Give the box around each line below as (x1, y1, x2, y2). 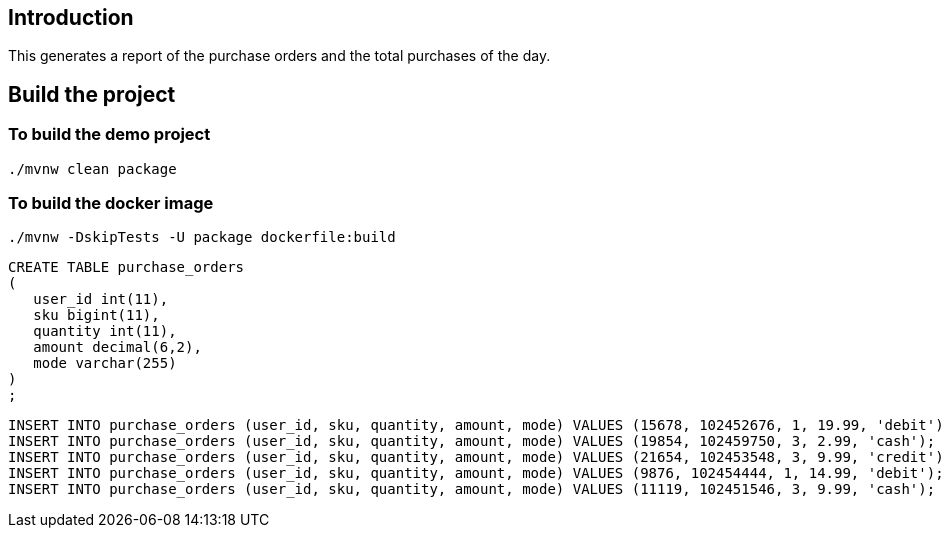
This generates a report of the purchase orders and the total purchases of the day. (8, 47, 551, 65)
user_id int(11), (33, 291, 169, 308)
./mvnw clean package (8, 160, 177, 177)
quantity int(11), (33, 323, 177, 340)
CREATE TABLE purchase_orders (8, 259, 245, 276)
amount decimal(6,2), (33, 339, 202, 356)
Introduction (8, 5, 134, 30)
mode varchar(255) (33, 355, 177, 372)
